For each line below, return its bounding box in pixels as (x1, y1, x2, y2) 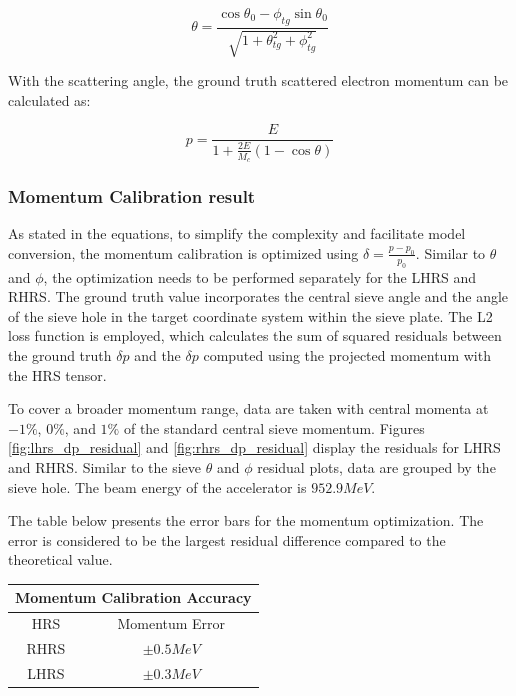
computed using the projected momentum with (203, 345, 491, 366)
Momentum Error (117, 613, 226, 634)
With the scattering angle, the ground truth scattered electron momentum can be (8, 70, 509, 91)
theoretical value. (8, 549, 113, 570)
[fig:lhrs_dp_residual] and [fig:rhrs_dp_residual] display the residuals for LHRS (8, 437, 501, 458)
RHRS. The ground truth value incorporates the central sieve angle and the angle (8, 286, 509, 307)
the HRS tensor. (8, 364, 107, 385)
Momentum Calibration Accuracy (15, 587, 252, 608)
